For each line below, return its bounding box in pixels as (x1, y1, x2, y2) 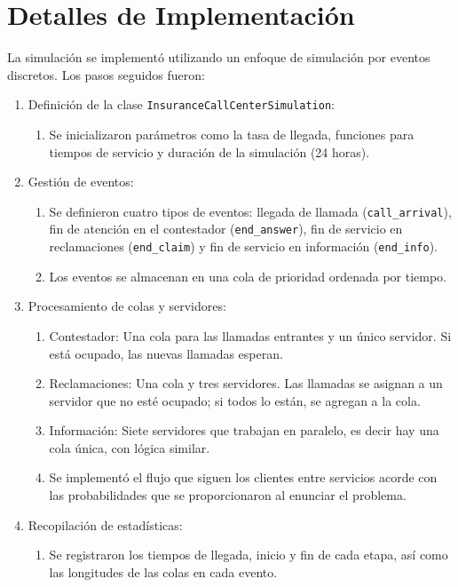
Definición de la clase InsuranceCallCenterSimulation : (28, 95, 335, 114)
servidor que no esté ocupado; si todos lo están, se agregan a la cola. (49, 391, 421, 409)
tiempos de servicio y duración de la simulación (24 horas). (49, 142, 370, 161)
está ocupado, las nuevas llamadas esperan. (49, 344, 283, 362)
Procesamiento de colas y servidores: (28, 297, 226, 315)
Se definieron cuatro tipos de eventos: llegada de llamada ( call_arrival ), (49, 202, 452, 220)
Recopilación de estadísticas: (28, 515, 183, 534)
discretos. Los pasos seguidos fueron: (7, 65, 205, 83)
